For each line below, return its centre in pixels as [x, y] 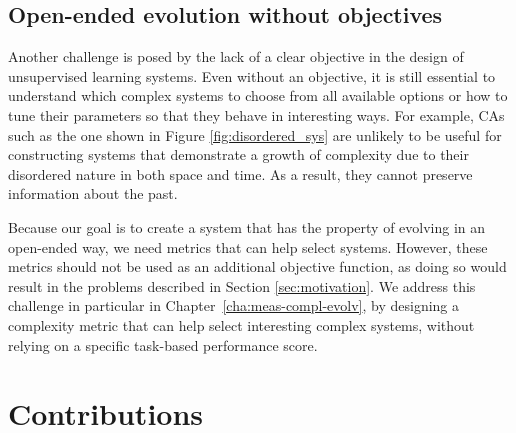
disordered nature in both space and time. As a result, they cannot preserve [240, 173]
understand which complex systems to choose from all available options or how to [258, 95]
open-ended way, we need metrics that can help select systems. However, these [248, 246]
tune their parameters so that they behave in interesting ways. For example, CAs [256, 114]
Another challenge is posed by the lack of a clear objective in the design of [236, 56]
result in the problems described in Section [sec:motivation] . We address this [242, 285]
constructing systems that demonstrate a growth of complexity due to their [238, 154]
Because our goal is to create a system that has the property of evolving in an [247, 226]
